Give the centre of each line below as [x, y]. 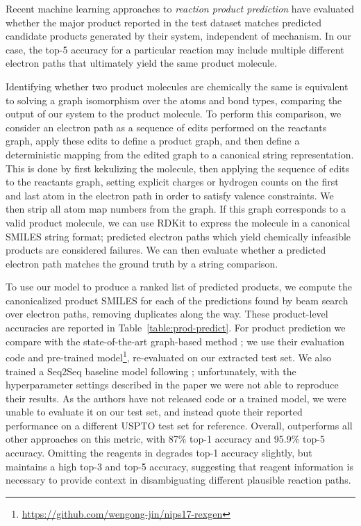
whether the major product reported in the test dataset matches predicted [164, 22]
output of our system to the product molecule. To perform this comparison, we [174, 114]
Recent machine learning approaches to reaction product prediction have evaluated [180, 8]
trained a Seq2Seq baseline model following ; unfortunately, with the [151, 371]
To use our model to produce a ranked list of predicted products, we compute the [179, 287]
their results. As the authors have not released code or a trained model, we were [176, 398]
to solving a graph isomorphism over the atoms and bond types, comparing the [174, 100]
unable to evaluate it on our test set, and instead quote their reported [154, 412]
